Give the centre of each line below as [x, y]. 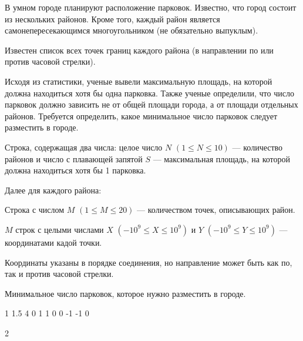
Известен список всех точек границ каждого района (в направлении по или [139, 50]
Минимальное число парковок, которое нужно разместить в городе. [125, 293]
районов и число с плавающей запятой [74, 158]
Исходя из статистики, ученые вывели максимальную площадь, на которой [139, 81]
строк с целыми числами [60, 229]
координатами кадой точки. [53, 242]
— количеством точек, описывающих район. [216, 210]
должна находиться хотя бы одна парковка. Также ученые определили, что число [149, 93]
